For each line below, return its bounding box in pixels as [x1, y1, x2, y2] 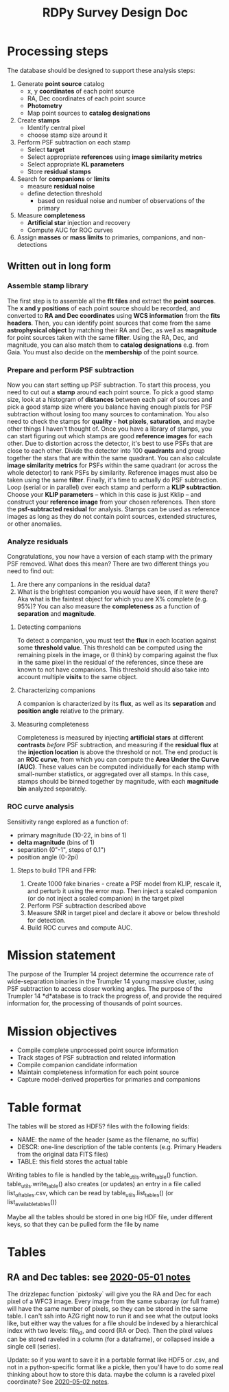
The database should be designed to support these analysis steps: [7, 66, 195, 74]
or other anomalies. [7, 520, 62, 528]
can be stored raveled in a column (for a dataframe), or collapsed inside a [7, 1335, 215, 1343]
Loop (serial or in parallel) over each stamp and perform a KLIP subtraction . [7, 483, 222, 491]
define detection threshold [27, 189, 103, 197]
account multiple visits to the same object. [16, 673, 138, 681]
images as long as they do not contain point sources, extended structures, [7, 512, 217, 520]
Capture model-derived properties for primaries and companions [16, 1075, 201, 1084]
